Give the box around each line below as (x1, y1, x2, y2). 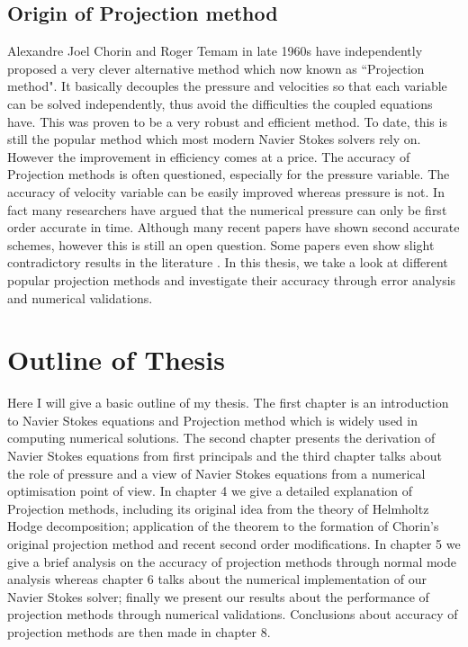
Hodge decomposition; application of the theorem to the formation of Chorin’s (7, 517, 439, 535)
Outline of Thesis (7, 341, 225, 378)
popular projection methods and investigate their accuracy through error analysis (7, 270, 456, 289)
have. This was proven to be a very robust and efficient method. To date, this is (7, 112, 447, 130)
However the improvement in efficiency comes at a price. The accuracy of (7, 147, 410, 166)
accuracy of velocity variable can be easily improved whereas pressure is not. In (7, 182, 445, 201)
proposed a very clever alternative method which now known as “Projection (7, 58, 425, 77)
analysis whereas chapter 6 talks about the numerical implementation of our (7, 570, 427, 589)
